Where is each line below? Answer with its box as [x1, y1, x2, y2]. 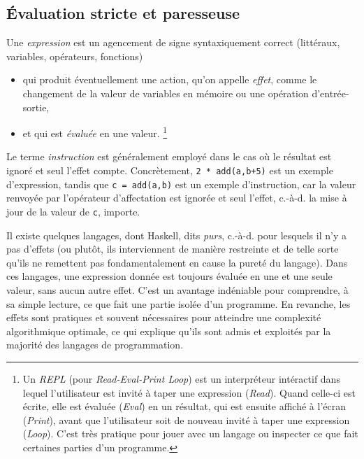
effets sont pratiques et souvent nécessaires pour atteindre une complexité [6, 310, 321, 325]
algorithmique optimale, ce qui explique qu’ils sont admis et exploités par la [6, 323, 331, 338]
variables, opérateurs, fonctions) [6, 48, 143, 63]
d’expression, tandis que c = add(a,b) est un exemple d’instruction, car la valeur [6, 176, 356, 191]
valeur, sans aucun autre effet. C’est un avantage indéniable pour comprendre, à [6, 282, 349, 297]
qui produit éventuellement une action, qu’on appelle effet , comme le [22, 72, 317, 87]
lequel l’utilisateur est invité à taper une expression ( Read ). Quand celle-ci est [22, 385, 356, 400]
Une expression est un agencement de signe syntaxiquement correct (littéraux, [6, 35, 340, 50]
